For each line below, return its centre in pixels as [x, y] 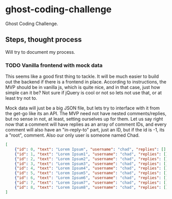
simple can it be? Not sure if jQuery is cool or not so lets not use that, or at [84, 93]
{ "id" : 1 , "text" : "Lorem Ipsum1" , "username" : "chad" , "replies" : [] [91, 154]
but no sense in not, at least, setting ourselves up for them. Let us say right [84, 119]
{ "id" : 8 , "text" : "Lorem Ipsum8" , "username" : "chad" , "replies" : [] [91, 187]
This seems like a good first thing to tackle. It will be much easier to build [82, 76]
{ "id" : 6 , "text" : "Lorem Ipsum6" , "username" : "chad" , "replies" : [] [91, 178]
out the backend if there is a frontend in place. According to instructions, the [86, 82]
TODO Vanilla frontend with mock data [54, 65]
